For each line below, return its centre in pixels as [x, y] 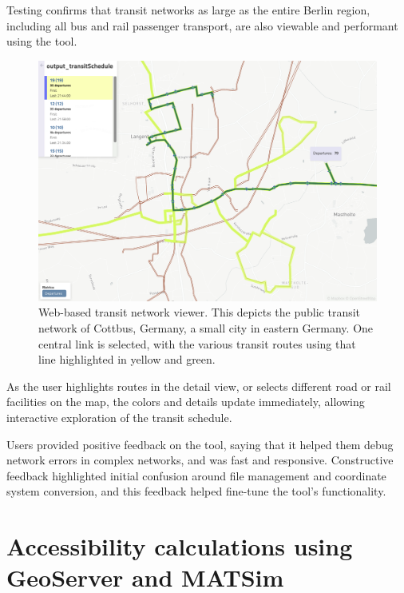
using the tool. [42, 41]
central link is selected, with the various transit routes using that [197, 343]
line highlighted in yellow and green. [127, 359]
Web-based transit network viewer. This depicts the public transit [200, 312]
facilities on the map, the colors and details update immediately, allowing [186, 402]
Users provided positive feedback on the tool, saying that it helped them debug [200, 444]
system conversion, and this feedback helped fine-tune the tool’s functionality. [196, 491]
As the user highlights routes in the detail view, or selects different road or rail [199, 386]
